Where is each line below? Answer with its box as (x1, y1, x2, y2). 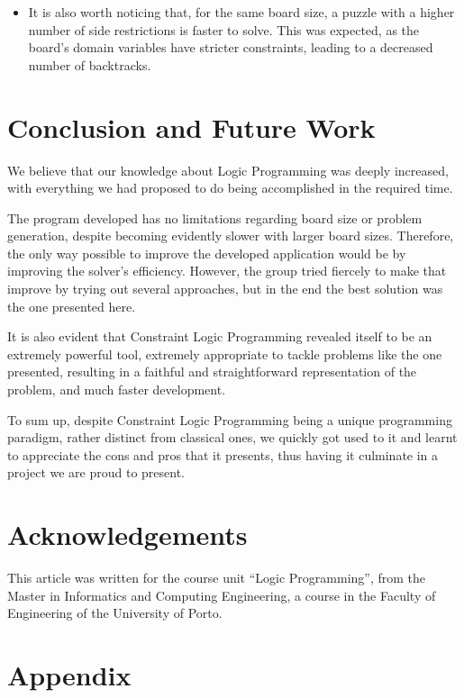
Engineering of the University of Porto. (7, 603, 223, 622)
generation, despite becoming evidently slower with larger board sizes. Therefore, (7, 226, 454, 245)
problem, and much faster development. (7, 380, 226, 399)
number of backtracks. (28, 55, 151, 74)
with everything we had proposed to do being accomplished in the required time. (7, 178, 453, 197)
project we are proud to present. (7, 463, 186, 482)
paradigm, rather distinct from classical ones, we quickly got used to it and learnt (7, 428, 458, 447)
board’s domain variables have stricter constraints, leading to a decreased (28, 38, 433, 57)
